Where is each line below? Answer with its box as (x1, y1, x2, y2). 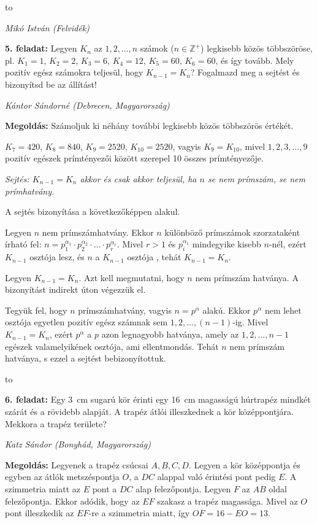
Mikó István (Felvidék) (5, 21, 90, 34)
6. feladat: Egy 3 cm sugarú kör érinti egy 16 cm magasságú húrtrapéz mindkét (5, 393, 311, 406)
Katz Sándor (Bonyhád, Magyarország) (5, 438, 151, 451)
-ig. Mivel (232, 316, 269, 328)
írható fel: (5, 238, 42, 250)
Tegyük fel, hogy (5, 303, 67, 316)
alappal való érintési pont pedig (157, 470, 276, 483)
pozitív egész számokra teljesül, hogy (5, 66, 143, 79)
